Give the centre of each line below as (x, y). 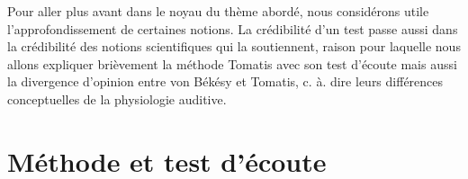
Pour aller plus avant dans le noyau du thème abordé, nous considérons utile (218, 11)
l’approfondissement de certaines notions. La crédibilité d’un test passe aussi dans (233, 28)
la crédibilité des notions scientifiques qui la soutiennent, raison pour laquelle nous (234, 46)
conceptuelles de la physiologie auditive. (117, 98)
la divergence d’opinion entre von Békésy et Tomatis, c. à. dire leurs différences (225, 81)
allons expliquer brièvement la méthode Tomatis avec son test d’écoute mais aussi (232, 63)
